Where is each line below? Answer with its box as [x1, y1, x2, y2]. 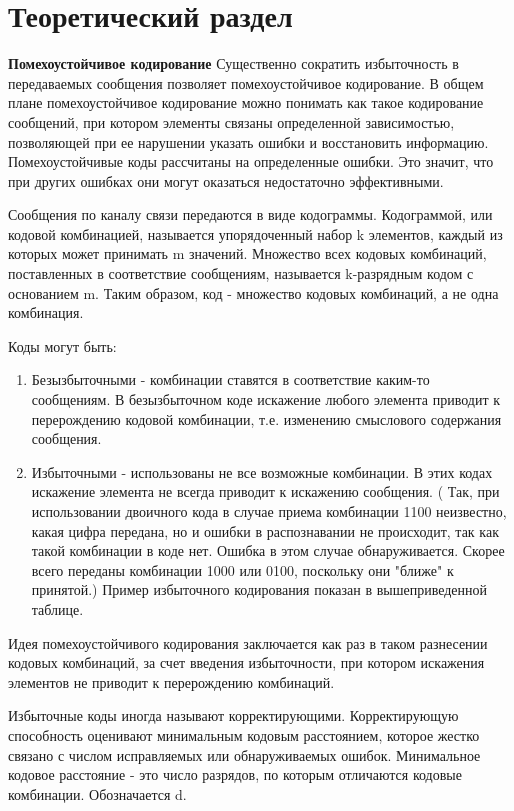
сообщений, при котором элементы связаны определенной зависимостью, [8, 111, 455, 132]
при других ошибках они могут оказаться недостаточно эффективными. [8, 170, 444, 191]
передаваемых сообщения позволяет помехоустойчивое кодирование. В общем [8, 72, 484, 93]
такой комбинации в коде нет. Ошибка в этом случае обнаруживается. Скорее [31, 540, 505, 561]
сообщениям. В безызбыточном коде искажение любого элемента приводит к [31, 389, 501, 410]
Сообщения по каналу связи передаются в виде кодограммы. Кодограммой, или [8, 204, 493, 225]
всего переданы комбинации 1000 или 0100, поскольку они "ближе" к [31, 559, 454, 580]
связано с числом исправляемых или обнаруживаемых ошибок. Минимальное [8, 744, 481, 765]
